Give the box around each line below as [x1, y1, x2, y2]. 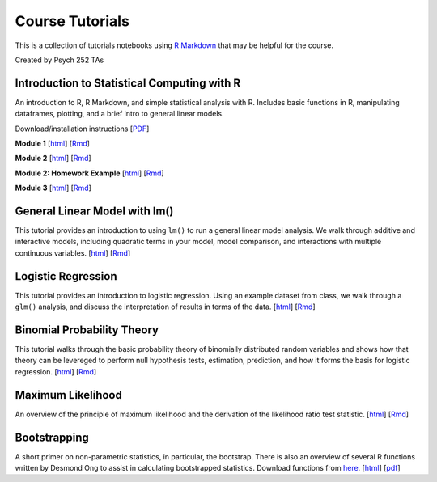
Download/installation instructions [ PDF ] [15, 124, 150, 133]
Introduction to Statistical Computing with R [15, 76, 241, 90]
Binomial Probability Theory [15, 323, 159, 336]
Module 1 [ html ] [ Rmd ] [15, 138, 91, 149]
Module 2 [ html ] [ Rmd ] [15, 154, 92, 163]
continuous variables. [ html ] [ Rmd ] [15, 247, 131, 258]
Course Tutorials [15, 12, 129, 30]
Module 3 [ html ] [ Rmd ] [15, 183, 92, 193]
